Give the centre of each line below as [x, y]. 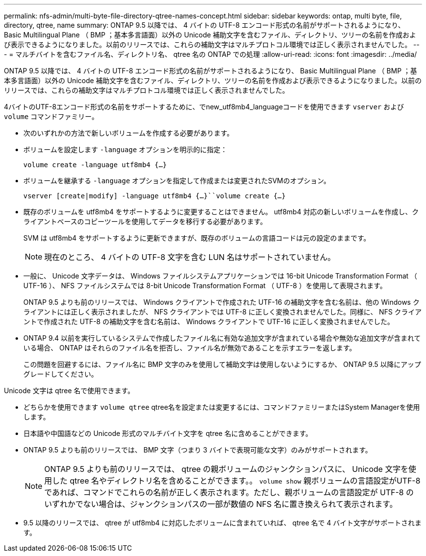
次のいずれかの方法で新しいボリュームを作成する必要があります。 [129, 133]
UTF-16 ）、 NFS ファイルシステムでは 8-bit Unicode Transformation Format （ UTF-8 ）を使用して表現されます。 [205, 286]
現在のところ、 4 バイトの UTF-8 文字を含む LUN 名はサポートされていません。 [190, 257]
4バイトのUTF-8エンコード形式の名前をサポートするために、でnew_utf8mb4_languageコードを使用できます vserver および [204, 107]
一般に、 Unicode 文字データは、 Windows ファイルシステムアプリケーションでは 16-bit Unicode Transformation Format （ [220, 276]
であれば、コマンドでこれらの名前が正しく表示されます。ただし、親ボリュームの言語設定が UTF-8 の [229, 492]
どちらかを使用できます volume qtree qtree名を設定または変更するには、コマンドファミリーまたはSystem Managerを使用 [222, 407]
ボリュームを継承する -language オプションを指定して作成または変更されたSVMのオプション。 [177, 181]
